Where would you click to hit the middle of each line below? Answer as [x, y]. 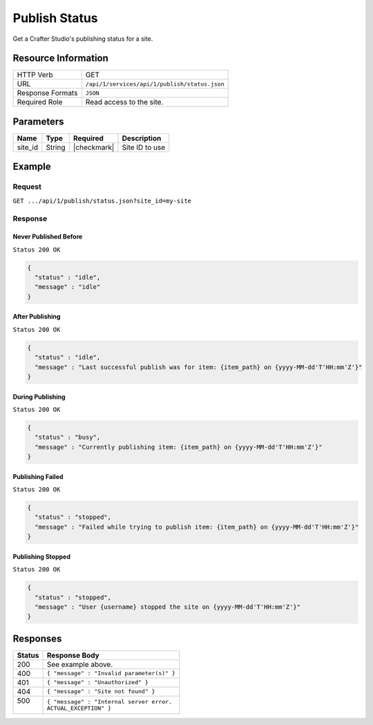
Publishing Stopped [41, 556]
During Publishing [39, 397]
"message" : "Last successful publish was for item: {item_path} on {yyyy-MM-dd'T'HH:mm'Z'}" [199, 367]
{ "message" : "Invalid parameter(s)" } [111, 674]
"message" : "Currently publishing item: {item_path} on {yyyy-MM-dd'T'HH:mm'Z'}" [179, 447]
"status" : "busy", [68, 437]
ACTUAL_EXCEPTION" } [79, 708]
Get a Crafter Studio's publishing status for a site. [83, 39]
